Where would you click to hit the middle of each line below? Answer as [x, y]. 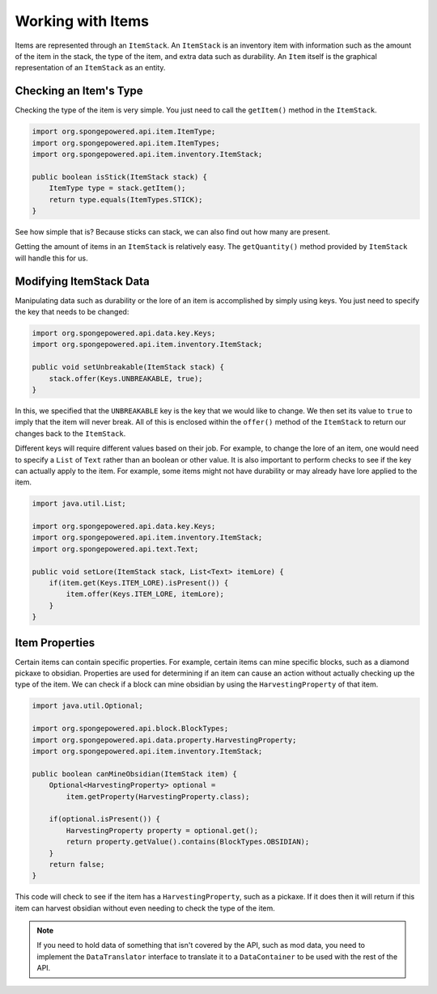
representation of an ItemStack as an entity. [90, 68]
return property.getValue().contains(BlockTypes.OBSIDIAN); [188, 842]
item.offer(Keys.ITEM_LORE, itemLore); [145, 594]
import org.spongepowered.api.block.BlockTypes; [130, 729]
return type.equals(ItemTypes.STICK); [126, 199]
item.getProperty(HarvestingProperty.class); [158, 796]
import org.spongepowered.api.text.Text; [115, 549]
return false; [77, 864]
